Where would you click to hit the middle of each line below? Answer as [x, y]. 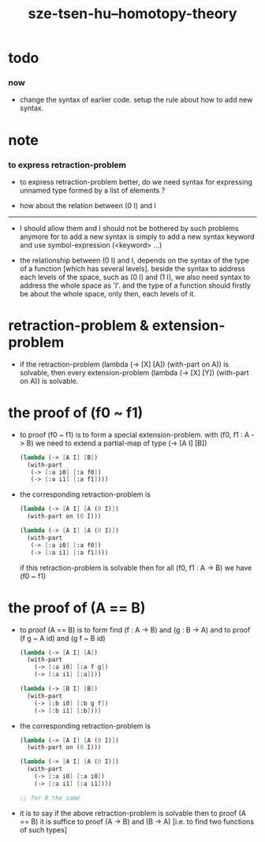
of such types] [43, 829]
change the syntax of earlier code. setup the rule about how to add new [136, 100]
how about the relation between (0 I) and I [88, 205]
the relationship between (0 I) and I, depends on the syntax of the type [134, 260]
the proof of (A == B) [77, 607]
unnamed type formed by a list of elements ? [92, 190]
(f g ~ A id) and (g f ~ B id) [62, 638]
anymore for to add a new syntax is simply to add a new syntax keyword [137, 237]
